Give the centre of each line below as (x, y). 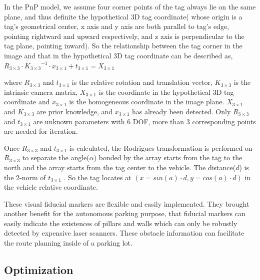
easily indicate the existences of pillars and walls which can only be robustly (121, 223)
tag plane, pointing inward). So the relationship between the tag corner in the (123, 46)
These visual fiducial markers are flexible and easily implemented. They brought (127, 203)
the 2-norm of (25, 177)
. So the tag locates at (97, 177)
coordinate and (27, 102)
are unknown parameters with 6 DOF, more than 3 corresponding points (144, 121)
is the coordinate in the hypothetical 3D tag (166, 92)
